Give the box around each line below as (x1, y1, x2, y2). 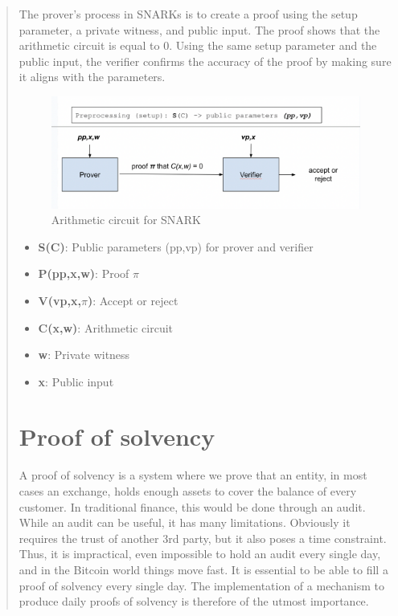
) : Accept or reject (87, 292, 178, 308)
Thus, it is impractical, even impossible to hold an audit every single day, (18, 545, 381, 562)
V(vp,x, (38, 292, 81, 308)
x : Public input (38, 373, 114, 390)
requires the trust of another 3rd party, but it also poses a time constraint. (18, 529, 387, 546)
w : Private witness (38, 346, 130, 363)
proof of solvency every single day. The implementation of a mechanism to (18, 577, 384, 594)
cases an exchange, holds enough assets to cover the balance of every (18, 483, 357, 499)
